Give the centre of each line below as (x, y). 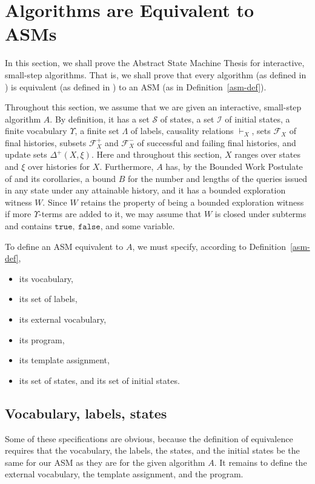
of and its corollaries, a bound (61, 178)
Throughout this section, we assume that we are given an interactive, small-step (153, 107)
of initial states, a (257, 119)
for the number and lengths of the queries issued (218, 178)
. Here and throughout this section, (157, 154)
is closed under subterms (260, 214)
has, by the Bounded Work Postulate (234, 166)
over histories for (59, 166)
